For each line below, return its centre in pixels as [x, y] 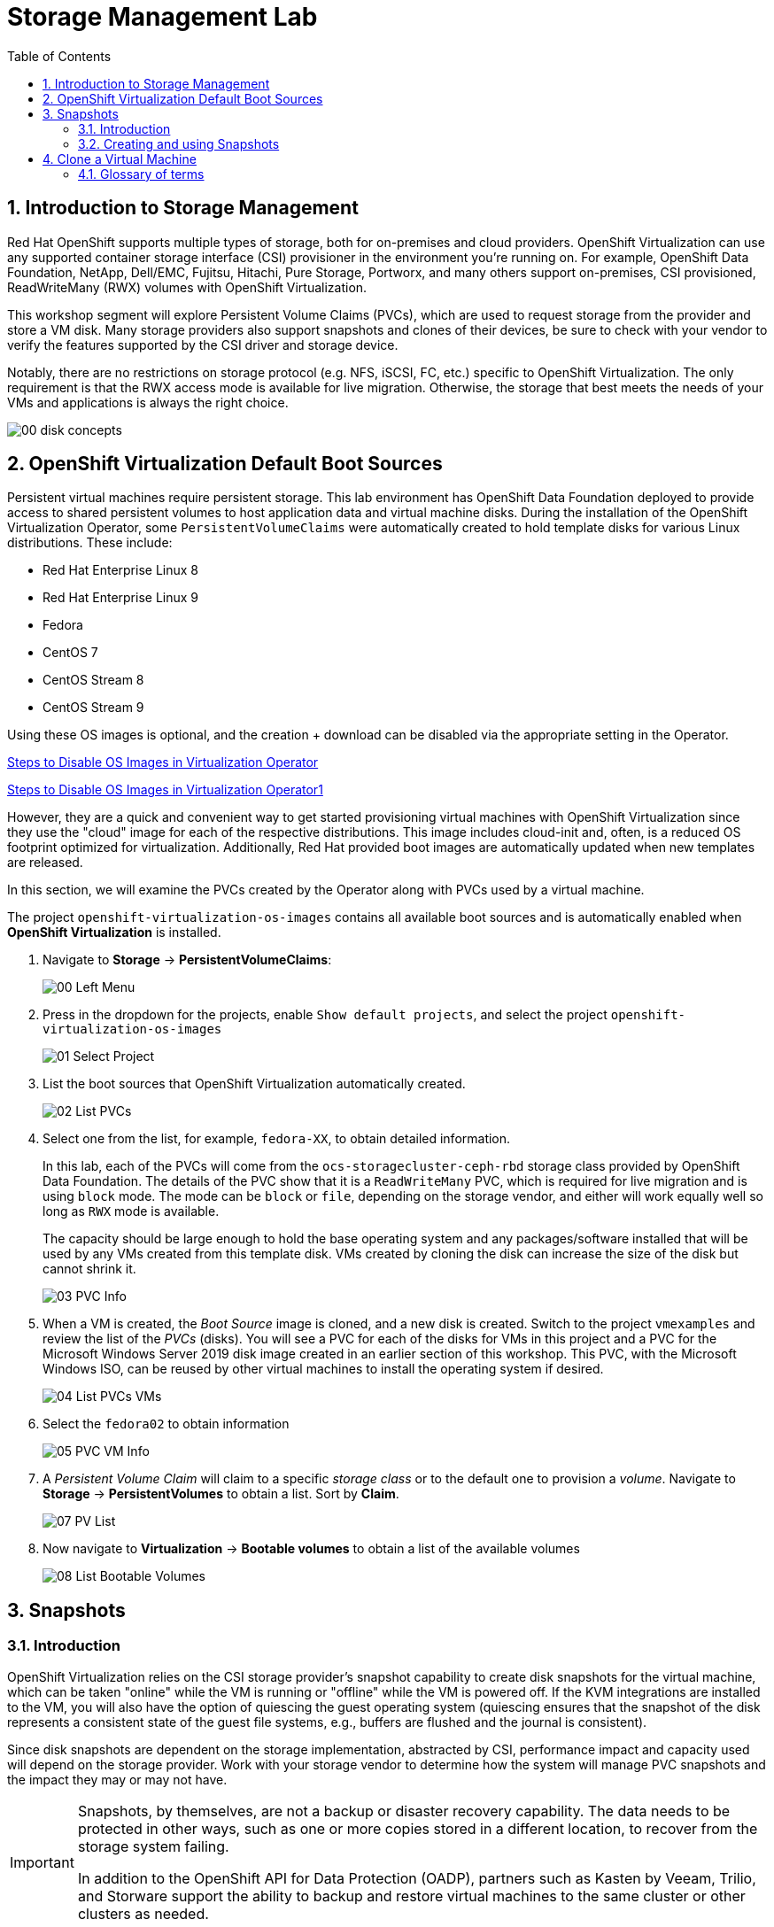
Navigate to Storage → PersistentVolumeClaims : [187, 960]
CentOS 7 [70, 653]
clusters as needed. [143, 1913]
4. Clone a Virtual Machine [120, 159]
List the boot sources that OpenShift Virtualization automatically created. [254, 1084]
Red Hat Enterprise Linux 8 [120, 570]
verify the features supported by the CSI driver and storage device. [203, 344]
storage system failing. [153, 1846]
